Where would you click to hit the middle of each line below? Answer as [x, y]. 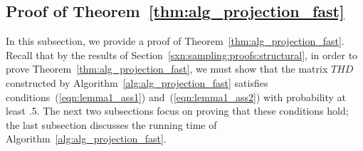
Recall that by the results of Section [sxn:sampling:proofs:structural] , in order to [182, 54]
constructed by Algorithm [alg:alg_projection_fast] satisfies [137, 82]
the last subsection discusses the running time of [111, 124]
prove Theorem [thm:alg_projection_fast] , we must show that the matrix [167, 69]
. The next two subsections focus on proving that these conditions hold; [193, 111]
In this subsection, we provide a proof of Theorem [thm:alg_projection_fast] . [175, 41]
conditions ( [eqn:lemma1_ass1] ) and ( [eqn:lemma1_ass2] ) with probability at [176, 97]
